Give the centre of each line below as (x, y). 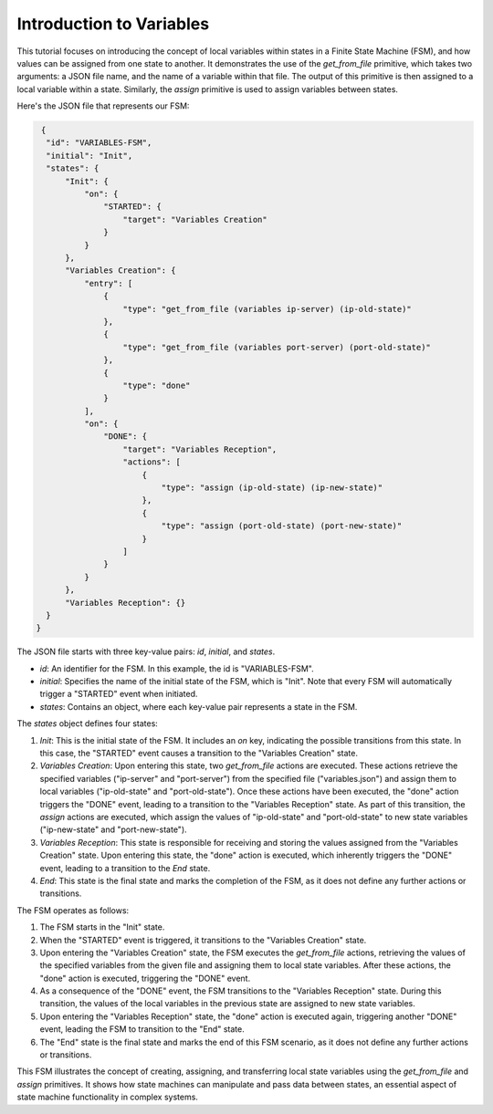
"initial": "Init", (89, 156)
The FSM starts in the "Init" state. (102, 927)
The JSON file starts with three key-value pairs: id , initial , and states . (146, 651)
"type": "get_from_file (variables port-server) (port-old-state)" (277, 347)
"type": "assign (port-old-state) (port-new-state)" (282, 526)
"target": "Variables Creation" (195, 219)
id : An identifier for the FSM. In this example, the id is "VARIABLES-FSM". (177, 668)
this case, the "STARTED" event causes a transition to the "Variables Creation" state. (199, 754)
